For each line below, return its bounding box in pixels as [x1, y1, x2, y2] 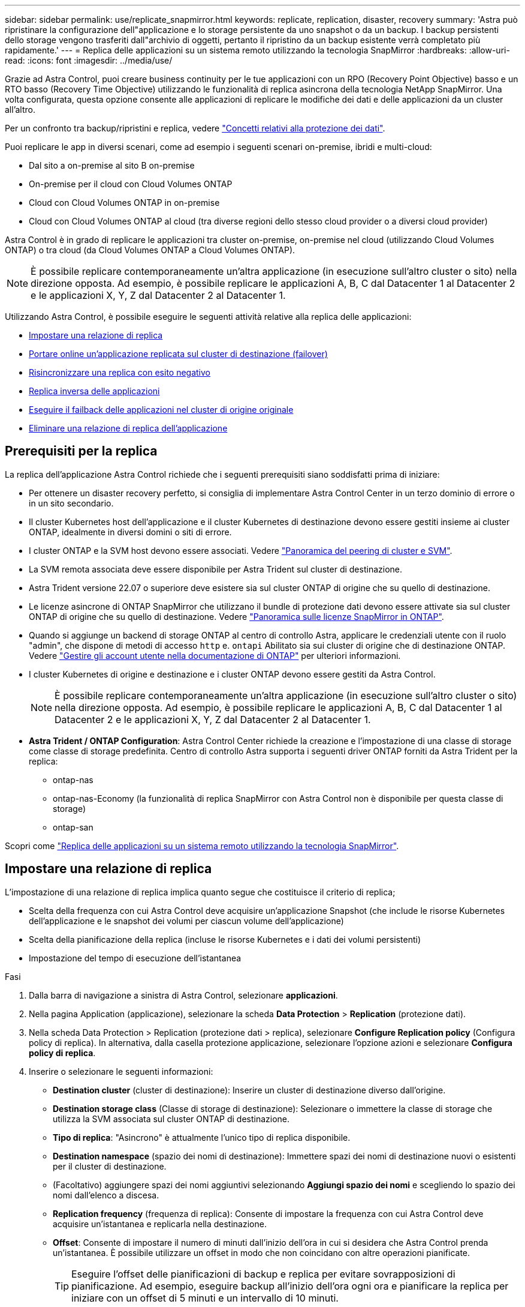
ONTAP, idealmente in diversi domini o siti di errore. [29, 526, 232, 537]
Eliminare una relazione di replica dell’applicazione [29, 423, 228, 433]
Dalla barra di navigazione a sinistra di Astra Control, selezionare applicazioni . [29, 990, 338, 1000]
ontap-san [53, 822, 93, 832]
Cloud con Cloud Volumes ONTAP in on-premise [29, 197, 220, 208]
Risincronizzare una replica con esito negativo [29, 367, 211, 377]
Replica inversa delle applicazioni [29, 386, 160, 396]
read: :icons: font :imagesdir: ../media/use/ [5, 55, 173, 65]
